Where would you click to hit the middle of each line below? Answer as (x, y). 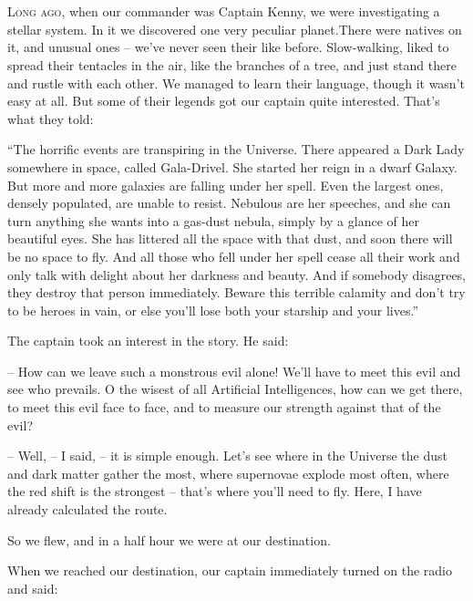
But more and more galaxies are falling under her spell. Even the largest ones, (226, 185)
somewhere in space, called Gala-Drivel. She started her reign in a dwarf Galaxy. (232, 166)
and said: (33, 588)
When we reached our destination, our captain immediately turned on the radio (230, 570)
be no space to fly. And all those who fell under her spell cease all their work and (234, 256)
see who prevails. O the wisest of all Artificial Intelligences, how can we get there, (235, 389)
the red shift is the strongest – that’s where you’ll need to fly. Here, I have (215, 491)
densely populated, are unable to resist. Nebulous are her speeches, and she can (229, 203)
